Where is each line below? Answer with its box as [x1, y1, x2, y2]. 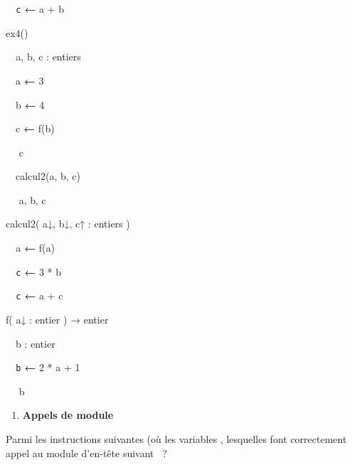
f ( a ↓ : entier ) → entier [6, 312, 109, 327]
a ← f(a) [16, 240, 55, 255]
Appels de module [22, 407, 114, 422]
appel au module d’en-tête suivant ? [6, 445, 167, 460]
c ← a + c [16, 288, 63, 303]
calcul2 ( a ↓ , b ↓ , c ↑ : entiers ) [6, 216, 130, 231]
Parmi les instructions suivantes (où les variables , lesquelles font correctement [6, 432, 347, 447]
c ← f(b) [16, 121, 55, 136]
